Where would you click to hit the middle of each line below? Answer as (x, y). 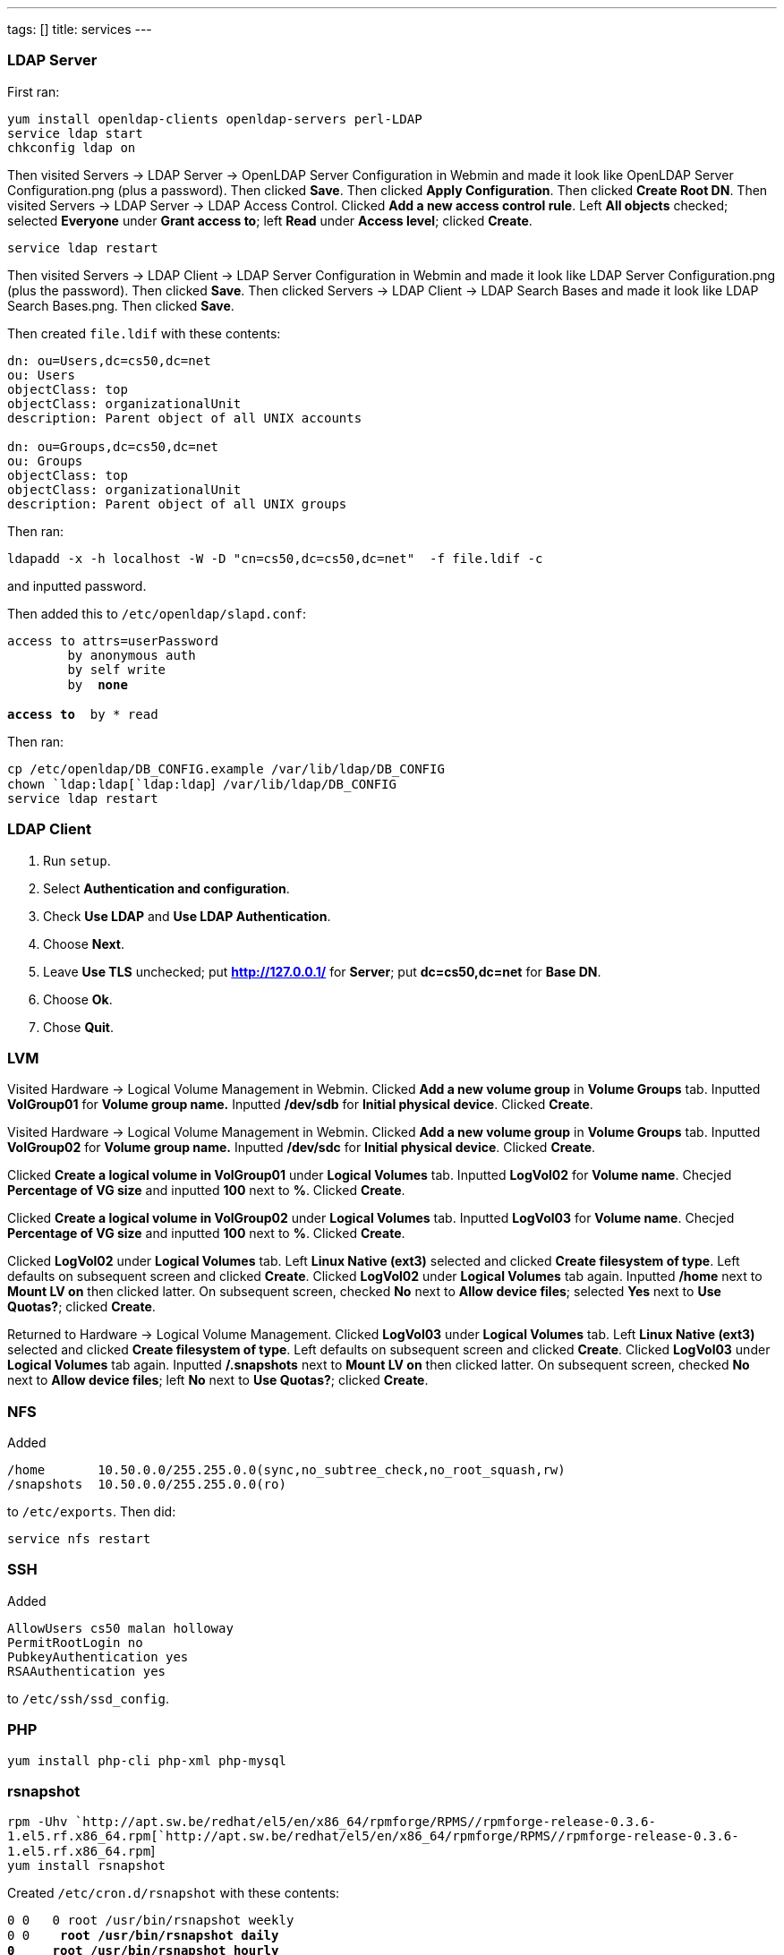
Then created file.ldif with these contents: (144, 333)
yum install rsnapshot (87, 1866)
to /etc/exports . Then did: (92, 1511)
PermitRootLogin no (75, 1642)
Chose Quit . (78, 1027)
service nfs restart (79, 1539)
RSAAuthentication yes (87, 1671)
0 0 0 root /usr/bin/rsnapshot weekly (151, 1921)
